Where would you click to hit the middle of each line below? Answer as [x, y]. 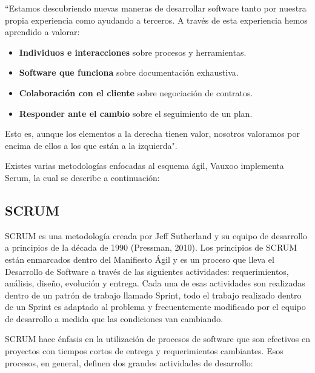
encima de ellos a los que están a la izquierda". [91, 145]
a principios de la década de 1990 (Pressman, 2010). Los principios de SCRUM [151, 247]
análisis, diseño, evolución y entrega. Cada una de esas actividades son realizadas [155, 283]
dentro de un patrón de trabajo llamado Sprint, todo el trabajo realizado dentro [153, 295]
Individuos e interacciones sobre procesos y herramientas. [133, 52]
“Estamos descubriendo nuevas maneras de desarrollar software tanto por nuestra [156, 8]
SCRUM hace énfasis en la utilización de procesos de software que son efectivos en [157, 339]
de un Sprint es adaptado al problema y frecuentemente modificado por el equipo [155, 307]
